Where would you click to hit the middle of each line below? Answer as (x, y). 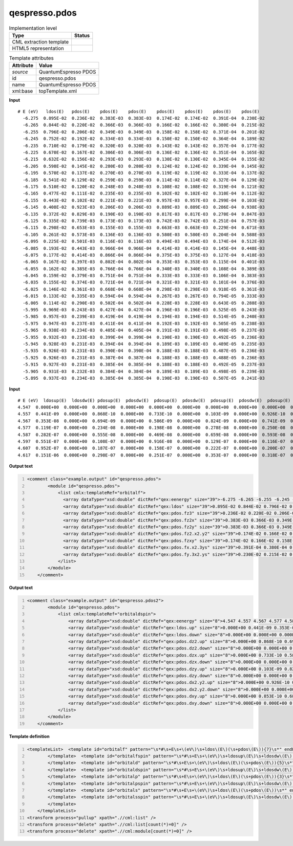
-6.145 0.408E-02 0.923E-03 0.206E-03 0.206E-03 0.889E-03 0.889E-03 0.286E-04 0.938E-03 (144, 207)
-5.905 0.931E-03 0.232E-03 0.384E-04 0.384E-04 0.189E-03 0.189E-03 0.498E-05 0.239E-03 (144, 371)
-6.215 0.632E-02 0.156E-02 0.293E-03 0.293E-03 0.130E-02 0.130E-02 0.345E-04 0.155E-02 (144, 159)
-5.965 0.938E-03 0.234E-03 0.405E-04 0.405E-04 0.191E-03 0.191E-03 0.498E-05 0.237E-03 (144, 330)
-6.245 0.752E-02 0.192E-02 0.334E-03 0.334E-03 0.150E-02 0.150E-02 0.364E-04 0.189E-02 (144, 139)
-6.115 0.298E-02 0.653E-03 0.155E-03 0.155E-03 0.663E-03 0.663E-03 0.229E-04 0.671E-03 (144, 228)
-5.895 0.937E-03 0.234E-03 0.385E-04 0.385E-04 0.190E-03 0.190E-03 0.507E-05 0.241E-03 (144, 378)
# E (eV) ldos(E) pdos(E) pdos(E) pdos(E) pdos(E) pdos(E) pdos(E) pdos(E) (139, 111)
